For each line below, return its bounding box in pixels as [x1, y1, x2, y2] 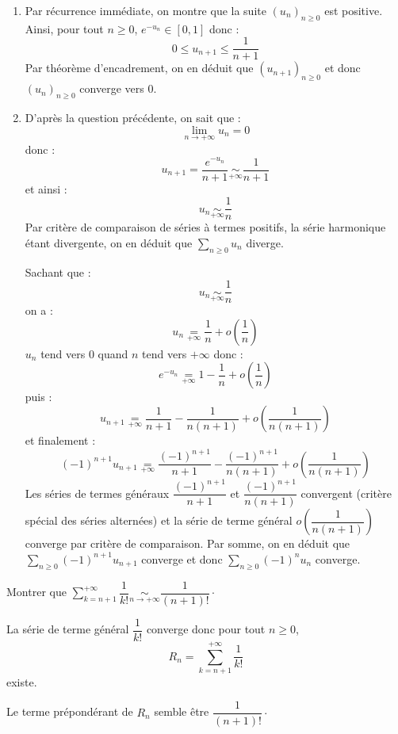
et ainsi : [25, 180, 67, 197]
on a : [25, 302, 53, 319]
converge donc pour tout [146, 621, 266, 637]
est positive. [324, 2, 383, 18]
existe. [6, 673, 37, 690]
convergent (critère [300, 484, 392, 501]
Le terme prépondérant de [6, 703, 133, 720]
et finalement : [25, 432, 96, 449]
